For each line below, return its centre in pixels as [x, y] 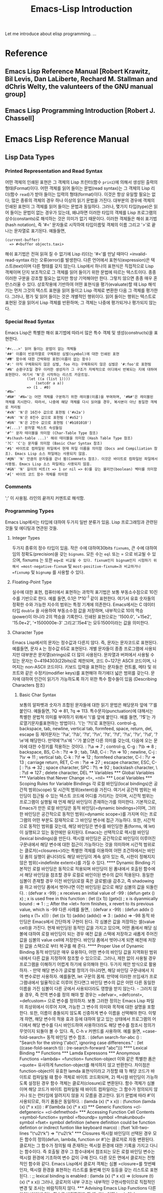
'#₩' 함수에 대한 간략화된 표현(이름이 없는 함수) [48, 359]
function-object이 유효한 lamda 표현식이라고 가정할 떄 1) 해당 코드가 [84, 1071]
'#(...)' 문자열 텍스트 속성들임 [34, 428]
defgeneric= [32, 1112]
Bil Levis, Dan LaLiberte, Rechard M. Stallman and [81, 79]
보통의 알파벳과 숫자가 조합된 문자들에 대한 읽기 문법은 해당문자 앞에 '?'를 [88, 705]
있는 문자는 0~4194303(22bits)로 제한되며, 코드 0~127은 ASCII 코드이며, [82, 661]
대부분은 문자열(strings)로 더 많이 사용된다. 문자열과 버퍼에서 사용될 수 [88, 654]
